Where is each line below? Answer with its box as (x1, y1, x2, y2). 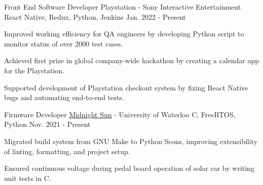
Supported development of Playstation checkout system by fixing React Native (4, 82, 248, 92)
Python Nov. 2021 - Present (4, 119, 91, 129)
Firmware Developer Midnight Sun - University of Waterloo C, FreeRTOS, (4, 109, 236, 119)
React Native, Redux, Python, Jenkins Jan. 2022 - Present (4, 11, 186, 22)
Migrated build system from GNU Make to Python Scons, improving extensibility (4, 135, 258, 146)
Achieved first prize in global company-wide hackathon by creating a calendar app (4, 55, 259, 66)
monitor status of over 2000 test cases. (4, 38, 123, 49)
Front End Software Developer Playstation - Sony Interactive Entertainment (4, 2, 241, 12)
